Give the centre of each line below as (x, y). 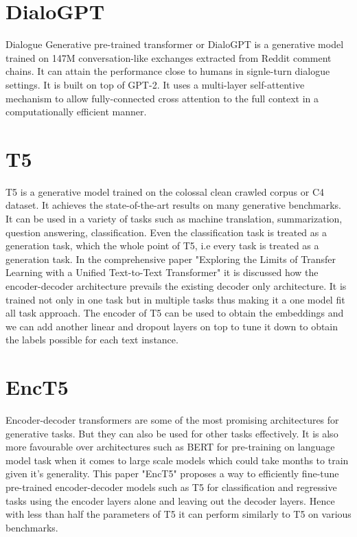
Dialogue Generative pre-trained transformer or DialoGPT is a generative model (175, 44)
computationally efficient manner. (76, 112)
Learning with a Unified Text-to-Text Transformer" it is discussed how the (162, 272)
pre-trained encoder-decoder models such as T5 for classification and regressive (171, 487)
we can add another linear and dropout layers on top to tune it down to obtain (172, 326)
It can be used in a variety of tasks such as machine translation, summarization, (174, 218)
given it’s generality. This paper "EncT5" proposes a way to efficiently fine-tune (172, 473)
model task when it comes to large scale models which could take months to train (177, 460)
